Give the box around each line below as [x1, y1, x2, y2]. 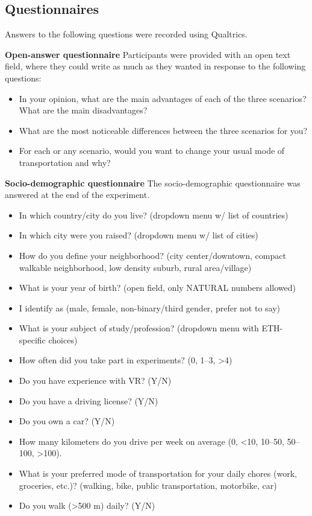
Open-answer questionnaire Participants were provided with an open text [5, 48, 291, 60]
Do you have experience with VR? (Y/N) [19, 374, 172, 387]
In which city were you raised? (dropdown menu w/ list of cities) [19, 229, 258, 241]
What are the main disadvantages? [19, 104, 148, 116]
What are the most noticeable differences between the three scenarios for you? [19, 124, 308, 136]
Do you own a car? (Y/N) [19, 415, 115, 427]
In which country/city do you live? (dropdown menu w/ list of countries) [19, 208, 289, 221]
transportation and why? [19, 156, 111, 168]
